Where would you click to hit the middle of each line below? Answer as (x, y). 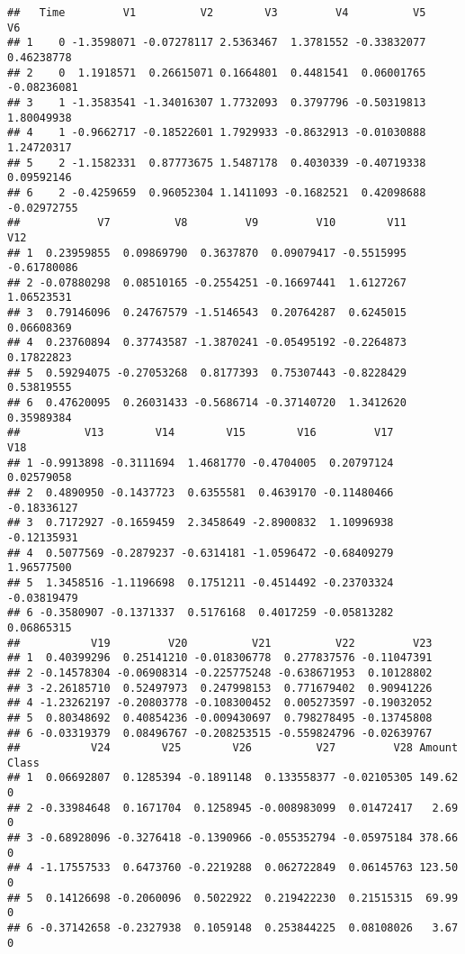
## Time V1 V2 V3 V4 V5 (217, 13)
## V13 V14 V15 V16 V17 (201, 433)
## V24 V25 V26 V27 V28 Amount (233, 748)
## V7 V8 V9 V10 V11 (207, 223)
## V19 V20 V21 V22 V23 (220, 643)
